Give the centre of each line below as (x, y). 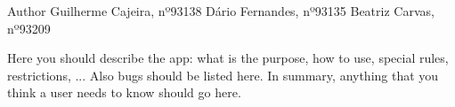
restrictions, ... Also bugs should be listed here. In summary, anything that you (223, 75)
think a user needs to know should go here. (124, 92)
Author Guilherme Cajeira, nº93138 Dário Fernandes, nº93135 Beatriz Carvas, (221, 11)
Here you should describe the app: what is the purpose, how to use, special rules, (228, 58)
